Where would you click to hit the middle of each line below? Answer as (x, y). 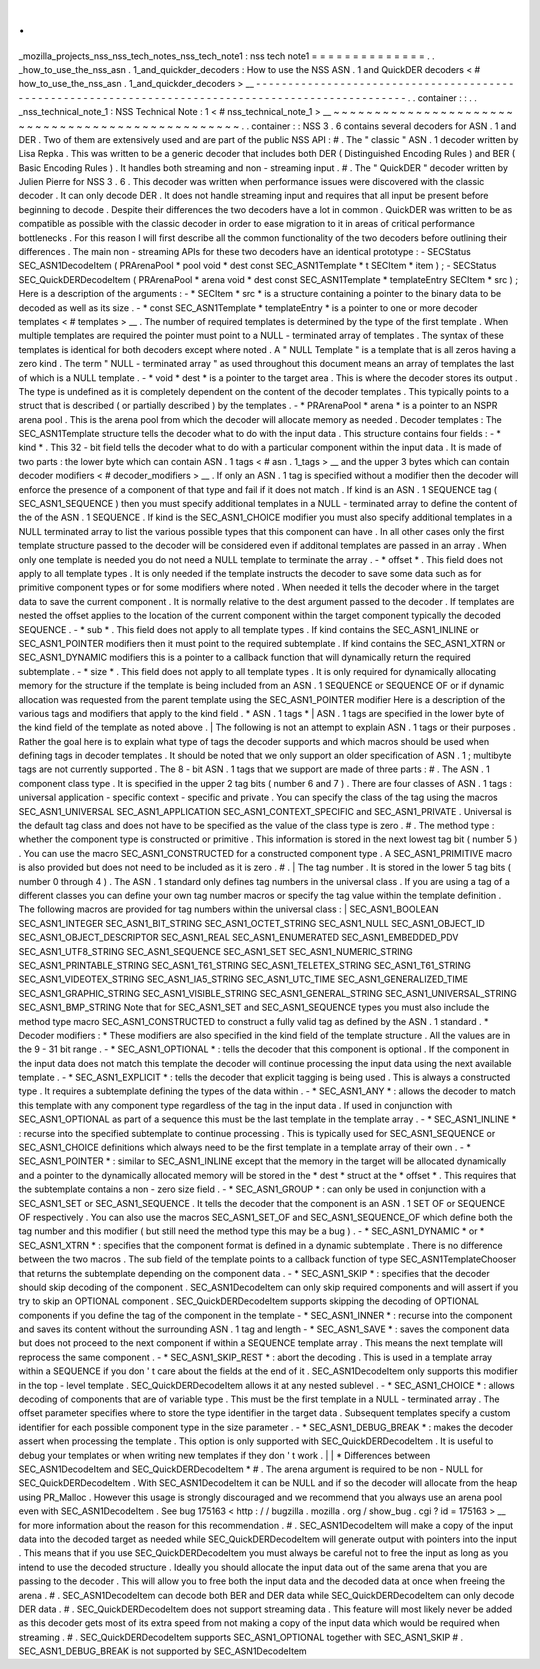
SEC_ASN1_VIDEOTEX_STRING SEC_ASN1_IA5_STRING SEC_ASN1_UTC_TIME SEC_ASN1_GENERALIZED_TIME (243, 979)
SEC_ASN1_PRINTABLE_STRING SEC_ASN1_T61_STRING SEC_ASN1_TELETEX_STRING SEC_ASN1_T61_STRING (245, 965)
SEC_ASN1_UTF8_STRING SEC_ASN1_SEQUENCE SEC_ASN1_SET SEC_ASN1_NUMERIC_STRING (216, 951)
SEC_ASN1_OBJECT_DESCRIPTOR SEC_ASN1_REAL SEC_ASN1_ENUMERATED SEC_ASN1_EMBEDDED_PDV (238, 937)
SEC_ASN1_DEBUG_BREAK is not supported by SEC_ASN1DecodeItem (162, 1651)
